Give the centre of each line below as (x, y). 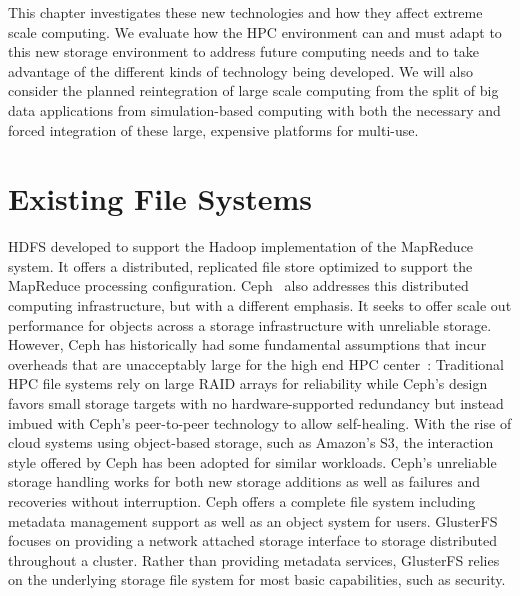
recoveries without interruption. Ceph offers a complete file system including (242, 501)
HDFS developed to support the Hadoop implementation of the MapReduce (241, 246)
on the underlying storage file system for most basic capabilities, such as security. (257, 579)
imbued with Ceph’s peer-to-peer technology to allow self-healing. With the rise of (260, 422)
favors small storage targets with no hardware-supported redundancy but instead (256, 403)
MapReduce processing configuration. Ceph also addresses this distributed (238, 285)
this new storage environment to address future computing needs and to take (244, 51)
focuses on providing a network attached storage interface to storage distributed (253, 540)
